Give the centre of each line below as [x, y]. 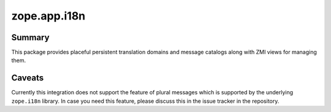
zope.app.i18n [48, 16]
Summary [30, 37]
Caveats [28, 78]
